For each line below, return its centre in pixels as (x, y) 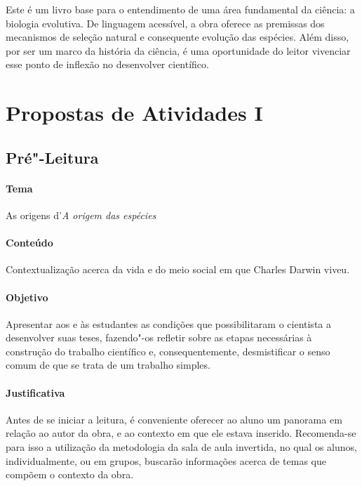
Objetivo (27, 297)
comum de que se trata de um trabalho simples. (108, 365)
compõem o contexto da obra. (70, 474)
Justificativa (35, 392)
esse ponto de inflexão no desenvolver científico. (107, 64)
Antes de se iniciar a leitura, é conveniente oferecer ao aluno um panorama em (174, 419)
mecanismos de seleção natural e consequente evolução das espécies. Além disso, (177, 37)
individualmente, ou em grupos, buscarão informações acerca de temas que (166, 460)
